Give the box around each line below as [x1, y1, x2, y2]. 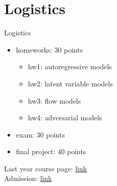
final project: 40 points [16, 146, 86, 157]
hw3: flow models [28, 95, 81, 106]
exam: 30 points [16, 129, 65, 139]
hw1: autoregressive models [28, 61, 112, 72]
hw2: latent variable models [28, 78, 113, 88]
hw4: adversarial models [28, 112, 102, 123]
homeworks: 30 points [16, 44, 83, 55]
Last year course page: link [4, 163, 87, 173]
